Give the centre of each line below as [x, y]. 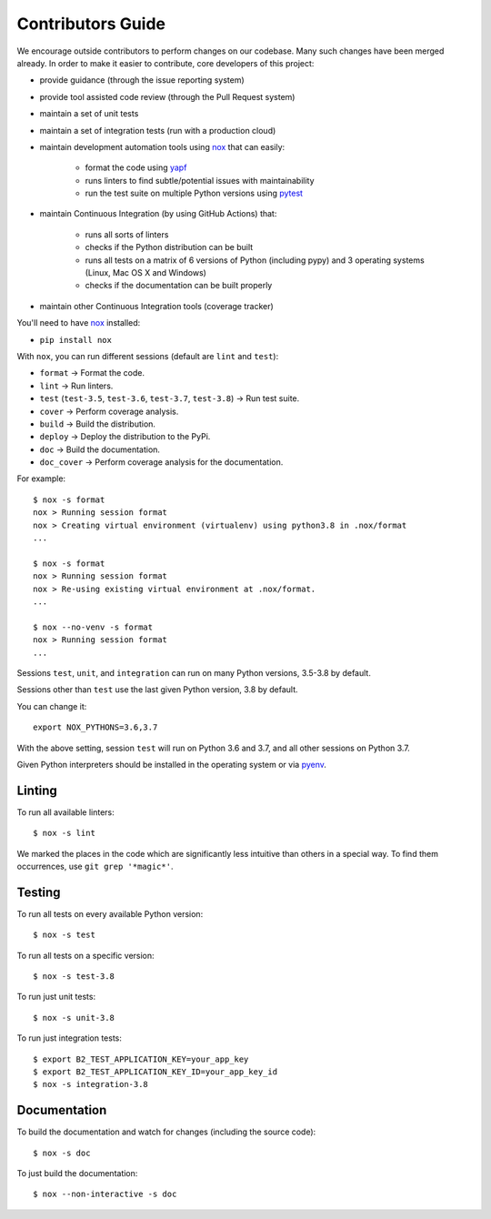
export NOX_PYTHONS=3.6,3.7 [95, 727]
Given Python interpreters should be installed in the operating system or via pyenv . [172, 764]
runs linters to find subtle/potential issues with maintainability [200, 180]
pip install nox [76, 340]
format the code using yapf [136, 167]
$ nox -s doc [62, 1153]
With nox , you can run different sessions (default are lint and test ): [148, 356]
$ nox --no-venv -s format [93, 627]
